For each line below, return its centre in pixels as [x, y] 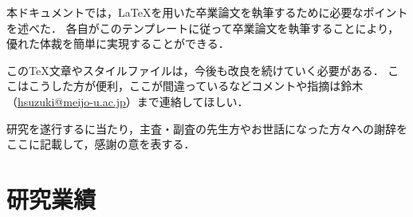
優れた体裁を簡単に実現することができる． [118, 43]
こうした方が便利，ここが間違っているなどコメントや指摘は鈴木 [196, 86]
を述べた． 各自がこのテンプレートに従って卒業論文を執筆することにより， [203, 28]
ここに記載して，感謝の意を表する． [101, 144]
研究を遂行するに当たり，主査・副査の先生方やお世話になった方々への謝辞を [207, 128]
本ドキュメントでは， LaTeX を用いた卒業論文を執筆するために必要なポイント [207, 12]
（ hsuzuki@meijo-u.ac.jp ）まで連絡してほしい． [128, 101]
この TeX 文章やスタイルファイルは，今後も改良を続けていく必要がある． [195, 70]
